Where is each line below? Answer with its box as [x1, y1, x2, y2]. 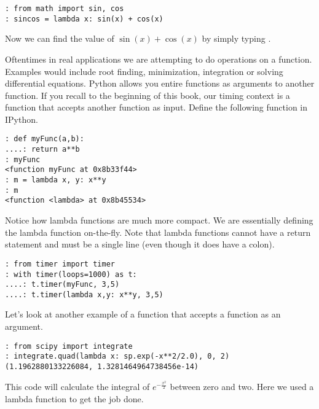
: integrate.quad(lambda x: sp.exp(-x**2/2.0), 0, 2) [5, 352, 230, 361]
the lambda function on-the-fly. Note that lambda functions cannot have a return [5, 225, 311, 238]
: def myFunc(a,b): [5, 134, 84, 144]
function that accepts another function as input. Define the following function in [5, 101, 308, 114]
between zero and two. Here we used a [170, 380, 314, 393]
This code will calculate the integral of [5, 380, 150, 393]
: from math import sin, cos [5, 4, 124, 13]
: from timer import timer [5, 259, 115, 268]
